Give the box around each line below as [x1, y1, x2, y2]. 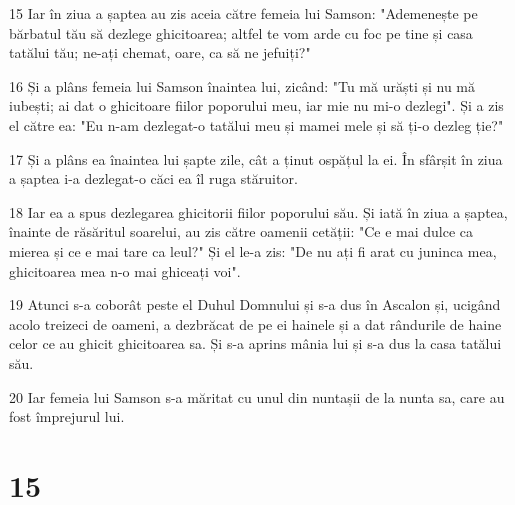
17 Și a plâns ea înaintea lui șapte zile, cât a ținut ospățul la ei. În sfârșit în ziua [9, 148, 503, 169]
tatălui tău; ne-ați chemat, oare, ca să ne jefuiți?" [9, 42, 311, 63]
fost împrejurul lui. [9, 406, 125, 427]
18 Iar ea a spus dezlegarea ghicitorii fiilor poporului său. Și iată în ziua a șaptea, [9, 201, 508, 222]
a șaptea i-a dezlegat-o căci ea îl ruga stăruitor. [9, 168, 298, 189]
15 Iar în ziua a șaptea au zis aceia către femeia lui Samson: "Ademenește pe [9, 3, 478, 23]
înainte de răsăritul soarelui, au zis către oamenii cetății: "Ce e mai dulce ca [9, 221, 474, 242]
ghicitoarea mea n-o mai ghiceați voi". [9, 260, 241, 281]
